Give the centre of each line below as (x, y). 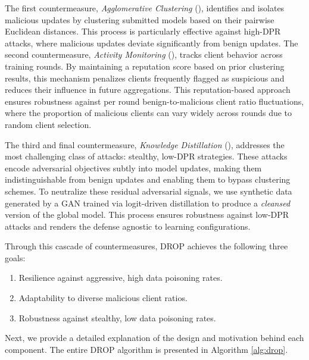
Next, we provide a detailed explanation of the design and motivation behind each (154, 338)
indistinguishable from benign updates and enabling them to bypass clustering (148, 179)
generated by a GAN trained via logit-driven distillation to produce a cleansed (148, 203)
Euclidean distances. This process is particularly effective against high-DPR (143, 31)
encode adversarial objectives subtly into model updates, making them (133, 168)
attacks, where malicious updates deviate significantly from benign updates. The (152, 43)
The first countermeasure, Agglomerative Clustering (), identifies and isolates (145, 8)
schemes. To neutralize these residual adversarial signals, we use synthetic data (149, 191)
